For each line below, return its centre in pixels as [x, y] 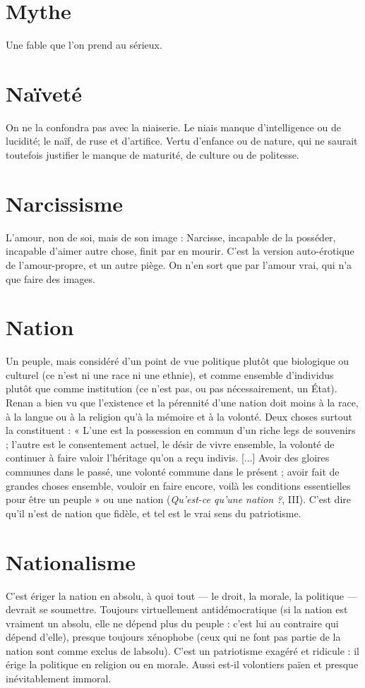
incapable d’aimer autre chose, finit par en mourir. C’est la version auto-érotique [180, 251]
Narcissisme [65, 203]
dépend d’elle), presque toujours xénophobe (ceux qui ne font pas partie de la [173, 637]
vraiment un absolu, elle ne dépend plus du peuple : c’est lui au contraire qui [172, 623]
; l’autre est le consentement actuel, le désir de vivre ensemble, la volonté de [170, 443]
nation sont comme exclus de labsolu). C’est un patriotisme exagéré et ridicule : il [182, 650]
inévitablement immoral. [59, 678]
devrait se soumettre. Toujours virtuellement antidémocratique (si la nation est [177, 609]
